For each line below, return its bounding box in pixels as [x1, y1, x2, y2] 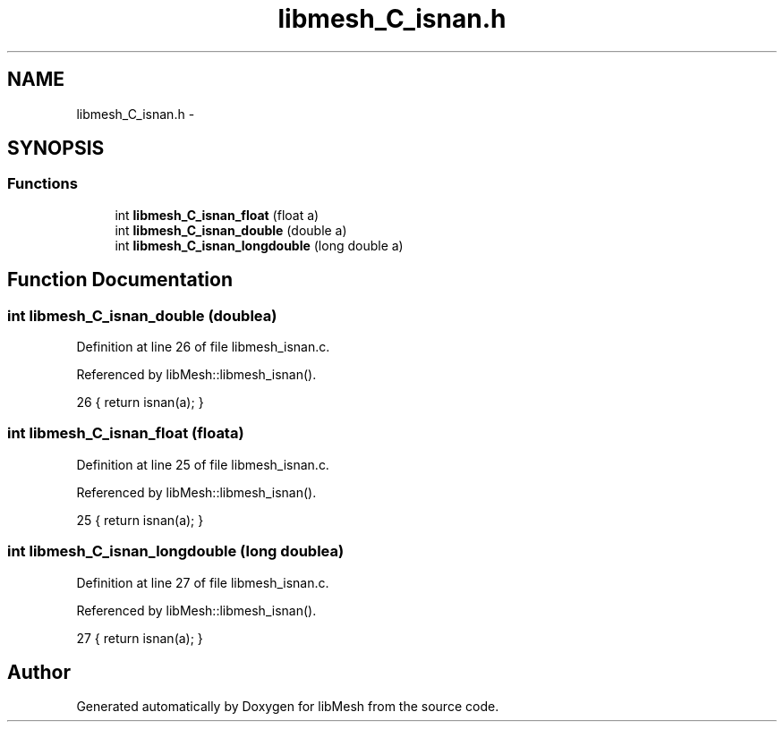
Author [7, 660, 71, 683]
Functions [7, 174, 78, 193]
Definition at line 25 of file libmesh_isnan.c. [76, 456, 329, 472]
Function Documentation [7, 268, 233, 292]
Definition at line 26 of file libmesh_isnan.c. [76, 339, 330, 355]
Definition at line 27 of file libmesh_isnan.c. [76, 574, 329, 590]
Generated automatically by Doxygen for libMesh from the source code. [76, 699, 499, 715]
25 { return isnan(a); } [76, 512, 204, 528]
